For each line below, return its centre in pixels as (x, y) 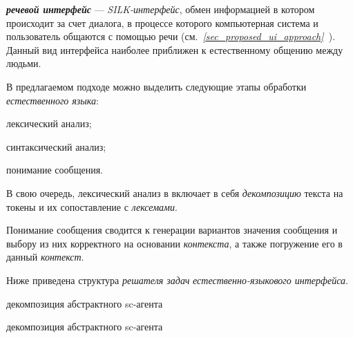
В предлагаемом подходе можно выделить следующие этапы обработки (156, 86)
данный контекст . (45, 257)
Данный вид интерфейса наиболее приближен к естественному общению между (175, 49)
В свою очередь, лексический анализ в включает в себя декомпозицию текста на (175, 193)
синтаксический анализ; (56, 146)
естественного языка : (53, 100)
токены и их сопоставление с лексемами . (92, 206)
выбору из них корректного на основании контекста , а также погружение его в (174, 243)
